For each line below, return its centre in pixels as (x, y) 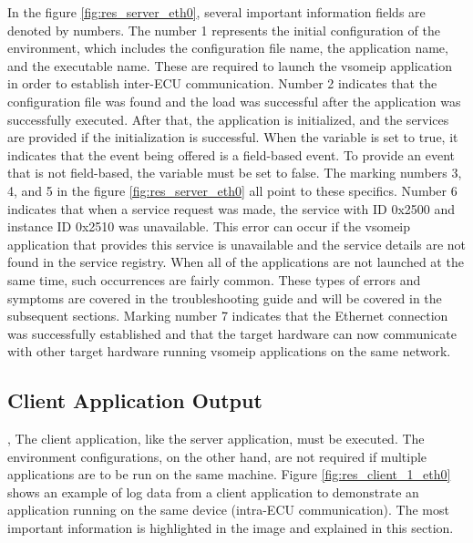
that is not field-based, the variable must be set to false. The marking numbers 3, (235, 173)
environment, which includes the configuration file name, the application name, (228, 48)
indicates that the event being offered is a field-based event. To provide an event (231, 154)
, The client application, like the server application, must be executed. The (216, 439)
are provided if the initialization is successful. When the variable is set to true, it (233, 137)
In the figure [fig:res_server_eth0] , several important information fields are (216, 12)
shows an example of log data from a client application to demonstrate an (213, 492)
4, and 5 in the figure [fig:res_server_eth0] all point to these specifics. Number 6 (232, 190)
